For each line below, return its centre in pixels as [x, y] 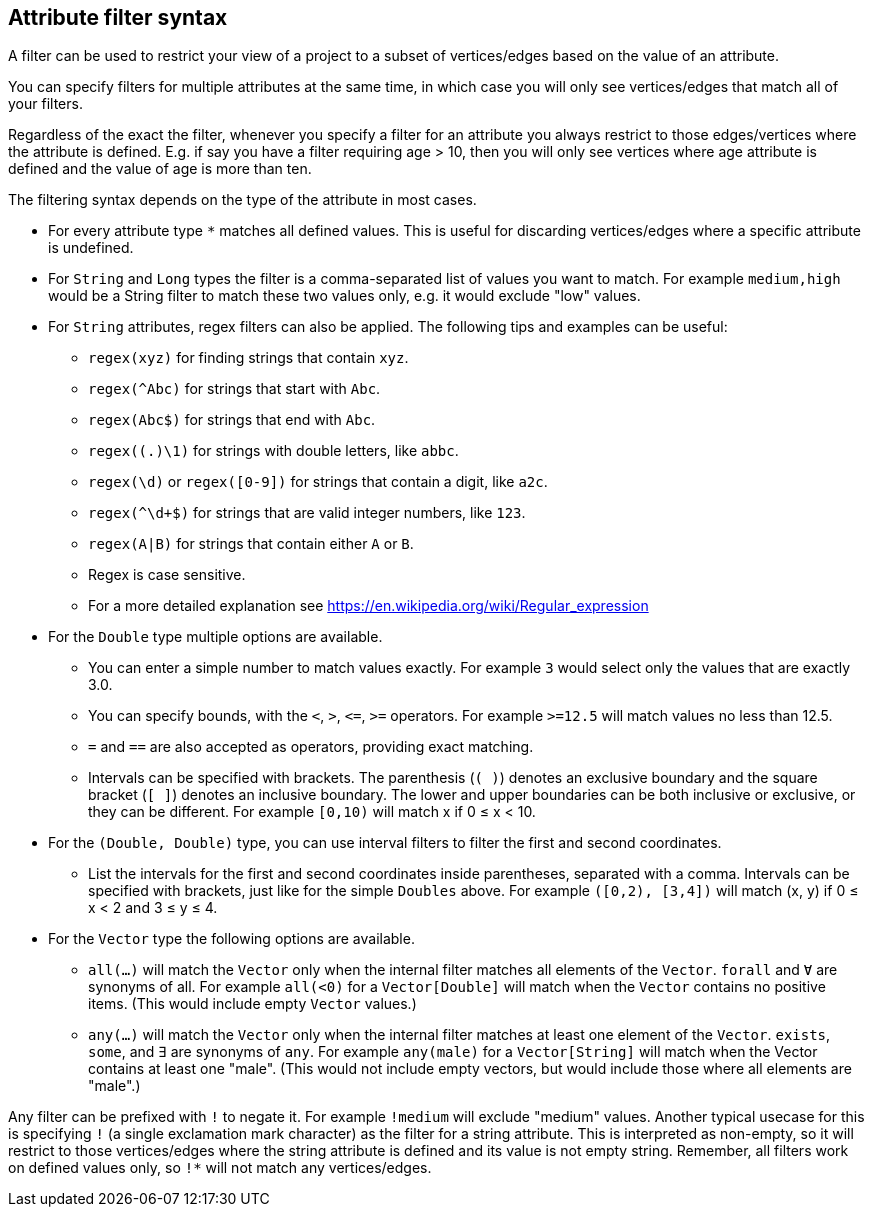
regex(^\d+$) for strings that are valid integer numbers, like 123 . [307, 513]
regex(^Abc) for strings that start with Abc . [234, 389]
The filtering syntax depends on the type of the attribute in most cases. [242, 200]
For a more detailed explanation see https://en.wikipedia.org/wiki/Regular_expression [368, 606]
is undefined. [91, 248]
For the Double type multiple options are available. [215, 637]
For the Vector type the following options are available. [231, 939]
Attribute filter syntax [118, 17]
